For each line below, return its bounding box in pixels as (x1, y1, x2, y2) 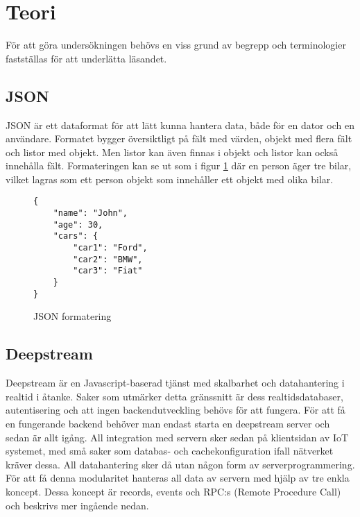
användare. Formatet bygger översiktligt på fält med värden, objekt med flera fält (6, 131, 352, 146)
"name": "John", (53, 208, 128, 219)
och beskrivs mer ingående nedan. (6, 498, 149, 512)
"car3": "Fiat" (73, 266, 143, 276)
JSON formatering (33, 309, 112, 323)
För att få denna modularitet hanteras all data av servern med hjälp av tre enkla (6, 471, 350, 485)
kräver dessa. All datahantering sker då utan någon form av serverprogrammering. (6, 457, 355, 471)
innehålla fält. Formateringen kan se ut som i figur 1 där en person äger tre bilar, (6, 158, 352, 173)
